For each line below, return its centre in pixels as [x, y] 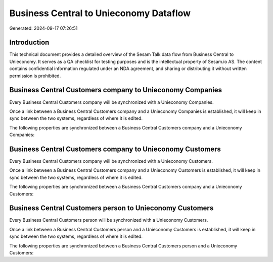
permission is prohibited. [35, 76]
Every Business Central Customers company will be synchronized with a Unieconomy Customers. [111, 161]
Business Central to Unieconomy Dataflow [100, 13]
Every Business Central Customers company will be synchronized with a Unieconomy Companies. [112, 102]
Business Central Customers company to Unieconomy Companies [116, 90]
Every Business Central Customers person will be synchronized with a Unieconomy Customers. [109, 220]
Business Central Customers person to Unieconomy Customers [111, 208]
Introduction [29, 43]
